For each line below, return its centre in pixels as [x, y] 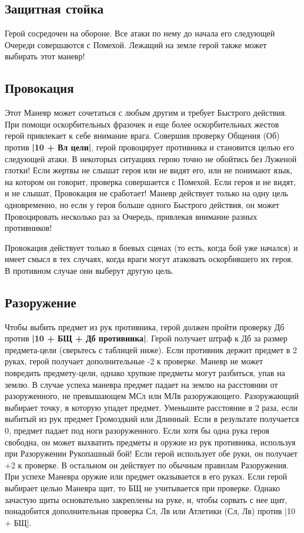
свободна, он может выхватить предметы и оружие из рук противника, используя [150, 442]
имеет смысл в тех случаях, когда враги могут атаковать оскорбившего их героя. [149, 259]
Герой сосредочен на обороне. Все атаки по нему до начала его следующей [140, 33]
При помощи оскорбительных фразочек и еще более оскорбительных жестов [142, 124]
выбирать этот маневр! [45, 56]
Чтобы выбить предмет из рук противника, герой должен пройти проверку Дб [145, 326]
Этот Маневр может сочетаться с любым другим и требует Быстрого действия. [146, 113]
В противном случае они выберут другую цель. [89, 270]
